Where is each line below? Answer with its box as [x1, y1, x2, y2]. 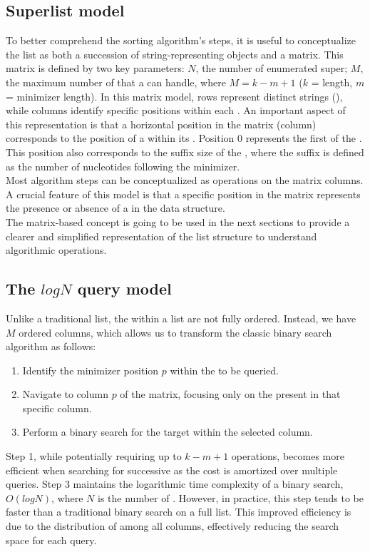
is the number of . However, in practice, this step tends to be [98, 490, 364, 505]
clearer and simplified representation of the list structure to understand [6, 228, 317, 243]
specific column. [22, 400, 92, 415]
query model [77, 277, 172, 300]
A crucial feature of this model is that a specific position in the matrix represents [6, 186, 361, 201]
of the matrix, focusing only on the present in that [120, 387, 341, 402]
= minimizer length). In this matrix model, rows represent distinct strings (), [6, 88, 343, 103]
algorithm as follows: [6, 339, 96, 354]
